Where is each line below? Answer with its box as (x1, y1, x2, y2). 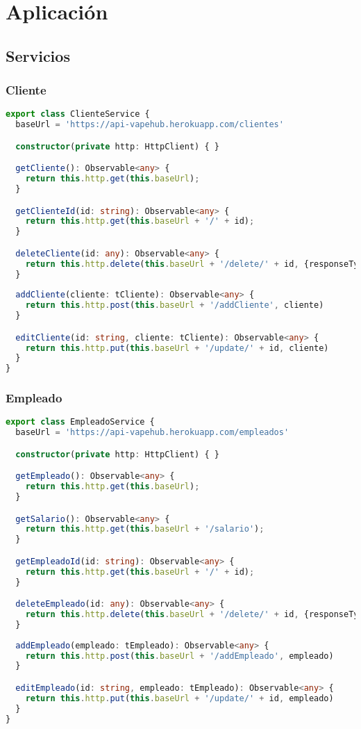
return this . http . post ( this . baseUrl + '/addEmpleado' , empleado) (25, 650, 334, 661)
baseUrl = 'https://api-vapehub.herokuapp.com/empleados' (15, 427, 289, 438)
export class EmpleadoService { (6, 417, 155, 427)
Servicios (6, 44, 70, 66)
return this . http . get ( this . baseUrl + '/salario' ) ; (25, 524, 265, 534)
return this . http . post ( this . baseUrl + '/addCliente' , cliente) (25, 300, 324, 311)
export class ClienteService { (6, 109, 150, 120)
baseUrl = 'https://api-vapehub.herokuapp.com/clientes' (15, 120, 284, 130)
